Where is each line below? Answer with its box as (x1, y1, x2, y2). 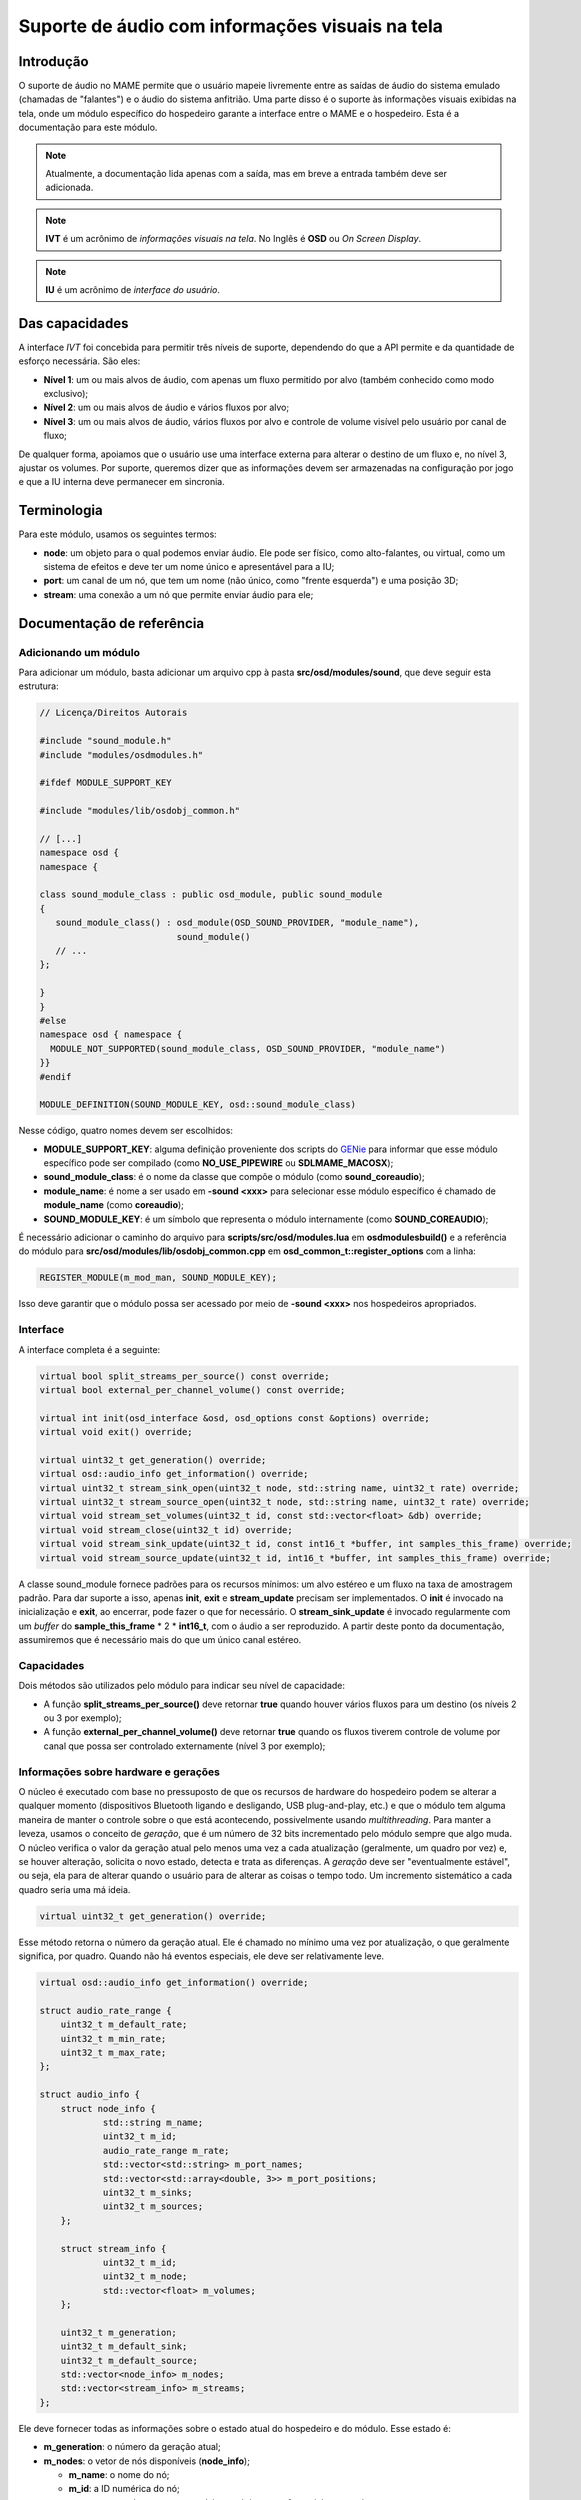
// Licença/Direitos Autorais (39, 707, 188, 719)
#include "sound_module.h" (39, 735, 172, 747)
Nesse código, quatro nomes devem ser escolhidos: (18, 1125, 234, 1137)
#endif (39, 1071, 72, 1082)
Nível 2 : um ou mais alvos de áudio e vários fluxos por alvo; (43, 401, 290, 414)
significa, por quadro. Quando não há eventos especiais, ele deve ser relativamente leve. (18, 1950, 385, 1962)
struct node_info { (60, 2103, 157, 2114)
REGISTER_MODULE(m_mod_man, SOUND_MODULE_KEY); (39, 1272, 277, 1284)
